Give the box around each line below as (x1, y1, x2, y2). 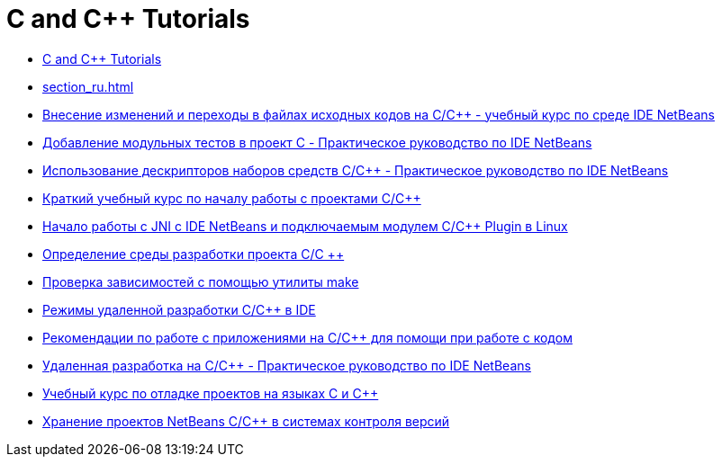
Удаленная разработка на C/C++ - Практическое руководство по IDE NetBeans (42, 357, 531, 373)
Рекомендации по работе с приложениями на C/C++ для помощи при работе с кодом (42, 329, 573, 345)
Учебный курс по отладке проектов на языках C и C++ (42, 385, 379, 401)
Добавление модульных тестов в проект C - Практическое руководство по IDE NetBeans (42, 134, 592, 150)
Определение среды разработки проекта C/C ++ (42, 245, 345, 262)
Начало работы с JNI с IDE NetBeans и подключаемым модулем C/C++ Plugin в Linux (42, 218, 568, 234)
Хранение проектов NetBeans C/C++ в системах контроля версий (42, 413, 450, 429)
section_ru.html (42, 78, 134, 94)
